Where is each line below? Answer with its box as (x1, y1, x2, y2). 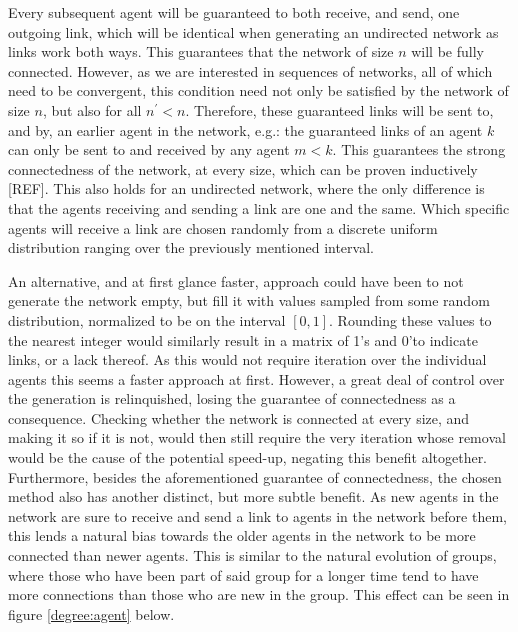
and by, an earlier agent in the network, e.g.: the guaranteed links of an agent (8, 119, 483, 140)
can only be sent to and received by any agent (8, 139, 290, 160)
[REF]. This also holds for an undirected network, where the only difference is (8, 178, 485, 199)
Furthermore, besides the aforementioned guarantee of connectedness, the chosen (8, 466, 502, 487)
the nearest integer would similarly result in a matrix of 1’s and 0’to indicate (8, 329, 478, 350)
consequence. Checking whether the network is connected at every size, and (8, 407, 470, 428)
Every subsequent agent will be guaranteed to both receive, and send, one (8, 2, 460, 22)
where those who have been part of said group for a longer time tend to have (8, 564, 479, 585)
